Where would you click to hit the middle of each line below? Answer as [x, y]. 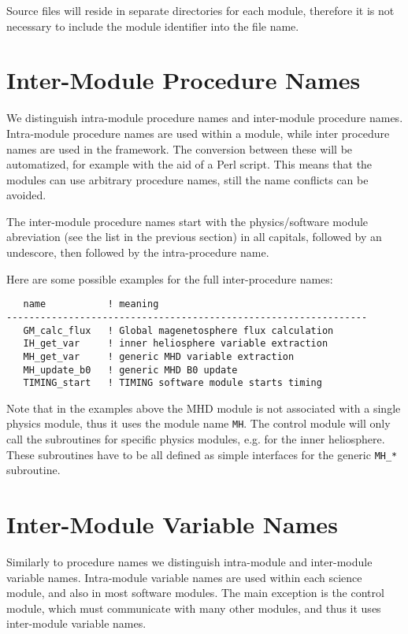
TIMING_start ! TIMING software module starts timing [172, 383]
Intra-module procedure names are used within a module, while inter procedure [198, 133]
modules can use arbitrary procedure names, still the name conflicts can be [187, 179]
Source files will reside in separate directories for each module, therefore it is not [200, 10]
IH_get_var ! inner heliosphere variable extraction [176, 344]
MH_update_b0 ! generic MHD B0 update [130, 370]
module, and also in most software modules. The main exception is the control [195, 593]
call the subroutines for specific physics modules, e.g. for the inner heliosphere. [196, 439]
